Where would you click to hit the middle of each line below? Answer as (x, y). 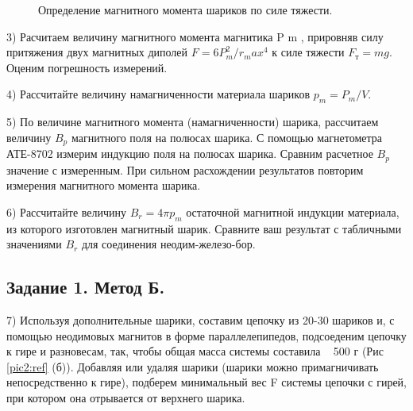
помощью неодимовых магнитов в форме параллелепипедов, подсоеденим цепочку (206, 335)
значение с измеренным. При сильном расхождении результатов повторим (185, 169)
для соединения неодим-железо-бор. (168, 244)
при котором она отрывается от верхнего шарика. (126, 398)
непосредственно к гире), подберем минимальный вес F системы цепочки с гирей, (206, 382)
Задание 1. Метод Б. (86, 287)
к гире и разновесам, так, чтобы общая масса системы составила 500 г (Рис (195, 351)
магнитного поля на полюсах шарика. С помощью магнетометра (226, 137)
